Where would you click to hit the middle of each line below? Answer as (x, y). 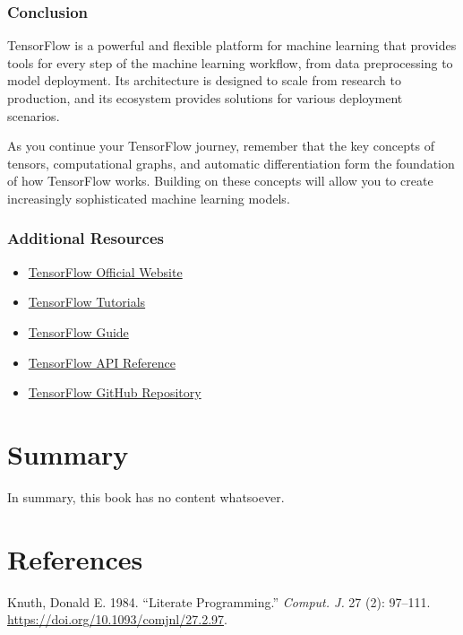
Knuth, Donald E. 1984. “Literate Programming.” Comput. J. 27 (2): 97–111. (219, 601)
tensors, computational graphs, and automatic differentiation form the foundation (231, 163)
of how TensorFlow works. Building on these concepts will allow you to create (220, 181)
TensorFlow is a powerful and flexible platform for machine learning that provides (232, 45)
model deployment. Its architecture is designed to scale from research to (204, 80)
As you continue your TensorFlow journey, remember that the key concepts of (221, 146)
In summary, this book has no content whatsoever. (146, 496)
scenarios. (34, 115)
